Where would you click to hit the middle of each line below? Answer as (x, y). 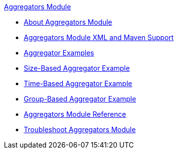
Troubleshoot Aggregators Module (80, 129)
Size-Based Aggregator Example (77, 68)
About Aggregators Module (68, 22)
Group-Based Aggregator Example (80, 99)
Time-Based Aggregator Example (78, 83)
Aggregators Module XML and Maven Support (99, 37)
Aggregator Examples (59, 53)
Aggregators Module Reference (75, 114)
